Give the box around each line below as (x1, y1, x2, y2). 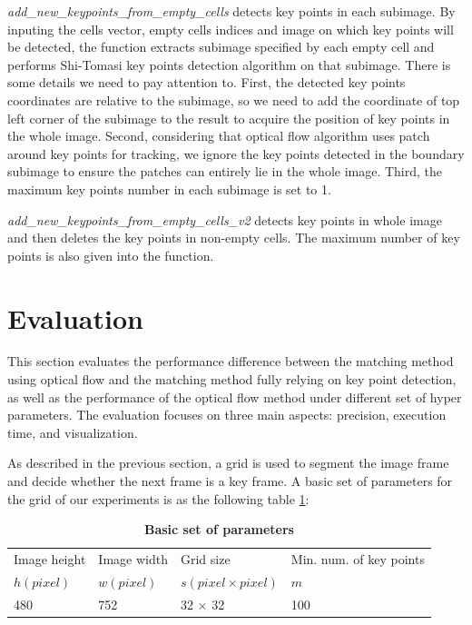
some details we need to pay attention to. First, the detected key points (7, 73, 406, 92)
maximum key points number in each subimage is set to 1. (7, 179, 331, 198)
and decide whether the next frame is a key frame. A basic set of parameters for (7, 471, 453, 490)
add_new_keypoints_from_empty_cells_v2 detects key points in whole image (7, 210, 442, 229)
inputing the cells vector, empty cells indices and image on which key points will (7, 19, 454, 38)
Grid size (180, 550, 231, 569)
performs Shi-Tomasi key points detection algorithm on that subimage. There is (7, 55, 451, 74)
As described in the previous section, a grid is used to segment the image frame (7, 453, 449, 472)
